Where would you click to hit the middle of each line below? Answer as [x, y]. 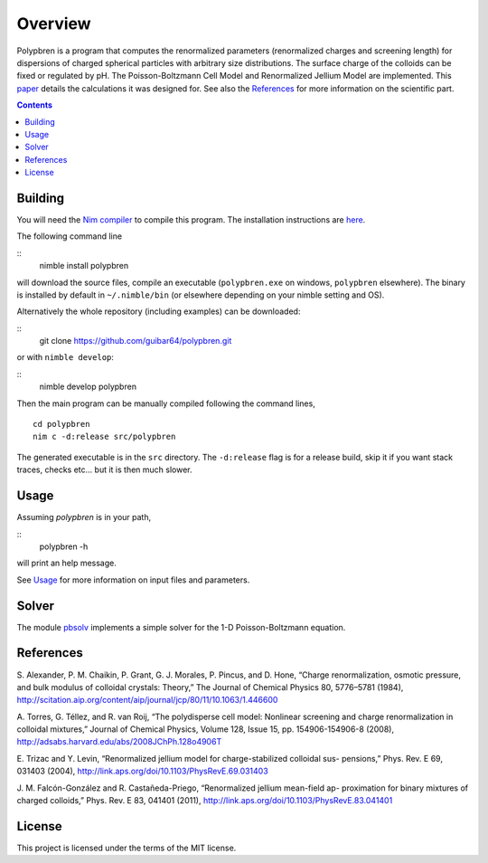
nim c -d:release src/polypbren [104, 437]
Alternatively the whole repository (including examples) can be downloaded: [159, 311]
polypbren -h [64, 546]
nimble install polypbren [84, 266]
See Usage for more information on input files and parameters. [133, 580]
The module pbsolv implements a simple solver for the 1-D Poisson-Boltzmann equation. [181, 627]
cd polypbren [61, 424]
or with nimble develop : [66, 357]
